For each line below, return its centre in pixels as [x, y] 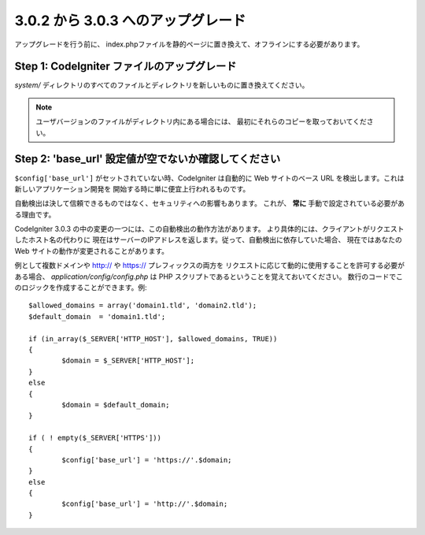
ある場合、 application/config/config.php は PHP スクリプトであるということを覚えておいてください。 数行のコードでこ [209, 277]
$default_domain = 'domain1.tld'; [97, 316]
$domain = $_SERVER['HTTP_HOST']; [128, 361]
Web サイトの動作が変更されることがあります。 [92, 251]
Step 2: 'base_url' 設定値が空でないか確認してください [148, 159]
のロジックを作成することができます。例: [81, 288]
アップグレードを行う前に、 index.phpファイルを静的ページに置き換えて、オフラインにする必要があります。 [189, 44]
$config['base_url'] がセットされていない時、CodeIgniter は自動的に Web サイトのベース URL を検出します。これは [209, 178]
